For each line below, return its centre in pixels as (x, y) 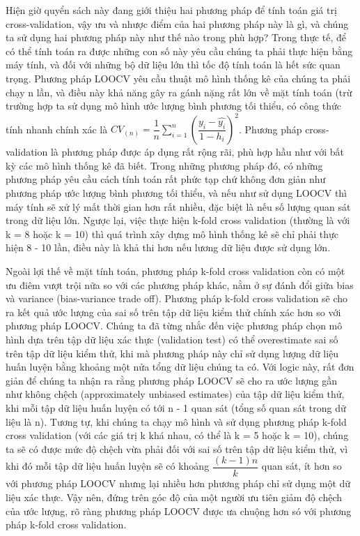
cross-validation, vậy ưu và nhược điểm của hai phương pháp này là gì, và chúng (177, 23)
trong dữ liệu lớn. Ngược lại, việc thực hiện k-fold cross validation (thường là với (178, 220)
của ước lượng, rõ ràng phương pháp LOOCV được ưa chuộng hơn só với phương (179, 511)
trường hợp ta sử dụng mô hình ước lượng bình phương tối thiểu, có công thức (174, 106)
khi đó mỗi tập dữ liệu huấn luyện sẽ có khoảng (108, 466)
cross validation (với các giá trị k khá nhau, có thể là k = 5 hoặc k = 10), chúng (177, 435)
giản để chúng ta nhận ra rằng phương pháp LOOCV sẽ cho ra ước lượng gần (172, 380)
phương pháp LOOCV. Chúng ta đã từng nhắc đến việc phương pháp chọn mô (174, 326)
